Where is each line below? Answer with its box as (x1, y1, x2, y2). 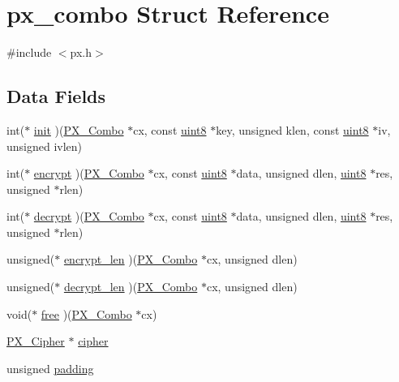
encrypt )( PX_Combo (33, 165, 144, 182)
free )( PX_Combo (41, 305, 132, 322)
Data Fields (6, 84, 106, 109)
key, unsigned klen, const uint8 (216, 121, 369, 138)
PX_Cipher (6, 333, 65, 350)
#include (6, 44, 52, 61)
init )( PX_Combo (33, 121, 124, 138)
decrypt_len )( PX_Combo (63, 278, 198, 295)
